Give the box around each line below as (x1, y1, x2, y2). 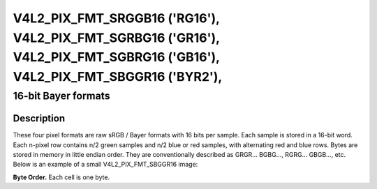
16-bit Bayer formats (13, 89, 111, 102)
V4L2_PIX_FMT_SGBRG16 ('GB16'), (13, 50, 220, 66)
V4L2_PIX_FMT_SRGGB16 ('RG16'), (13, 10, 220, 26)
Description (13, 112, 66, 125)
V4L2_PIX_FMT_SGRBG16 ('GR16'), (13, 30, 220, 45)
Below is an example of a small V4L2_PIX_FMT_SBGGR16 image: (13, 160, 198, 169)
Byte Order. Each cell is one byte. (13, 173, 110, 181)
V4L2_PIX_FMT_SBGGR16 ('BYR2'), (13, 69, 223, 85)
